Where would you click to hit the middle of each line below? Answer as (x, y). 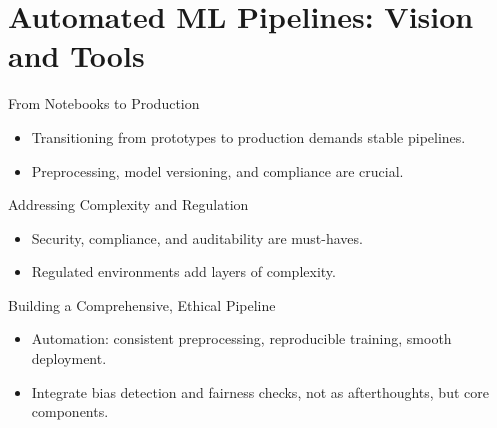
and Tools (76, 55)
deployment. (69, 358)
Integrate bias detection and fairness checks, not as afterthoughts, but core (260, 391)
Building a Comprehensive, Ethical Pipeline (142, 304)
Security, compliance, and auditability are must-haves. (197, 237)
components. (70, 411)
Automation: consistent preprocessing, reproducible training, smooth (241, 338)
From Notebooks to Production (104, 103)
